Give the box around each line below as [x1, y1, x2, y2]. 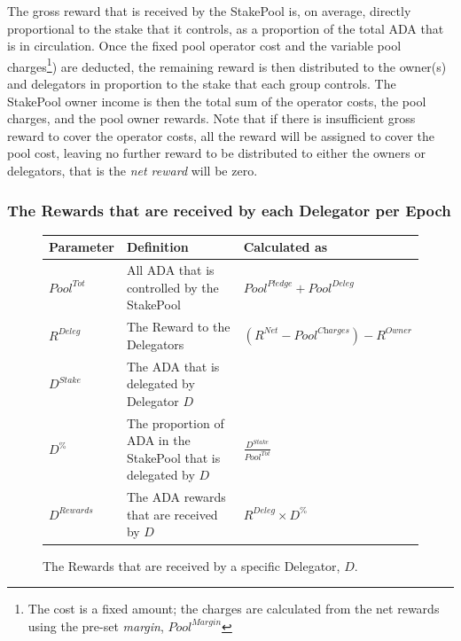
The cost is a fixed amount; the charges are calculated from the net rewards [27, 599, 440, 618]
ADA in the [126, 431, 191, 449]
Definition [126, 238, 189, 256]
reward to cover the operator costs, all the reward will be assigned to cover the [7, 126, 435, 145]
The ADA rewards [126, 488, 226, 506]
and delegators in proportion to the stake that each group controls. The [7, 74, 396, 93]
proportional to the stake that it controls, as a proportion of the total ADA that [7, 19, 444, 37]
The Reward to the [126, 317, 230, 336]
